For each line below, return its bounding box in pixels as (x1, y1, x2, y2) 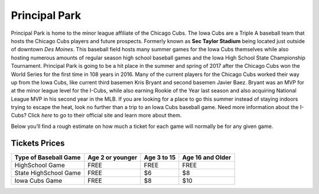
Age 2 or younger (87, 153, 138, 162)
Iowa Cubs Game (14, 176, 63, 185)
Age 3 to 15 (144, 153, 176, 162)
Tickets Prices (11, 138, 65, 148)
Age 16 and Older (182, 153, 232, 162)
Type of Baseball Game (14, 153, 81, 162)
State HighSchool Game (14, 169, 81, 177)
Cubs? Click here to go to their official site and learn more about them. (11, 112, 182, 119)
